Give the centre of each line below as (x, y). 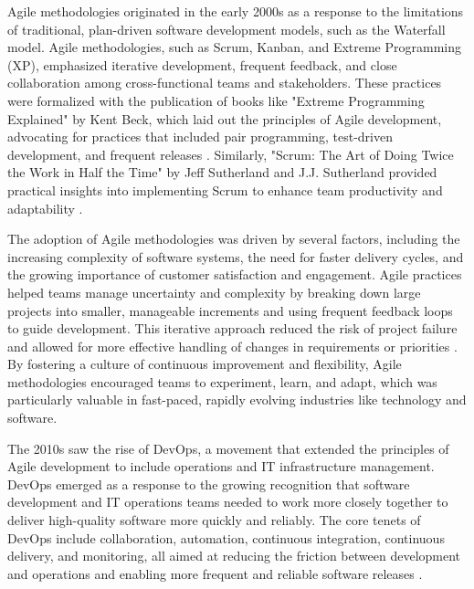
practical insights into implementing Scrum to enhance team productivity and (225, 189)
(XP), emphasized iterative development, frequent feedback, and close (202, 64)
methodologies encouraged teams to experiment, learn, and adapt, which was (222, 381)
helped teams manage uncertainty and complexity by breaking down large (214, 292)
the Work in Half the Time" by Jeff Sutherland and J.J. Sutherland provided (222, 172)
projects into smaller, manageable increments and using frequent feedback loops (230, 310)
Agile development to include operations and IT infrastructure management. (221, 466)
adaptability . (45, 208)
